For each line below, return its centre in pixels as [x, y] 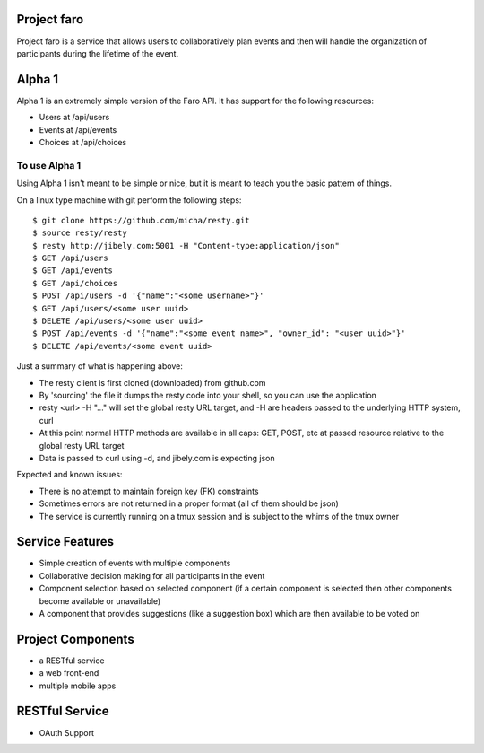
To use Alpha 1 [49, 165]
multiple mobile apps [78, 686]
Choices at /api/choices [83, 142]
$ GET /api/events [73, 271]
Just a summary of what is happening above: [99, 366]
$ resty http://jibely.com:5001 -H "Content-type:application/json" [186, 245]
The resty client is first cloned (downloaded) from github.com [152, 382]
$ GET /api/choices [75, 283]
